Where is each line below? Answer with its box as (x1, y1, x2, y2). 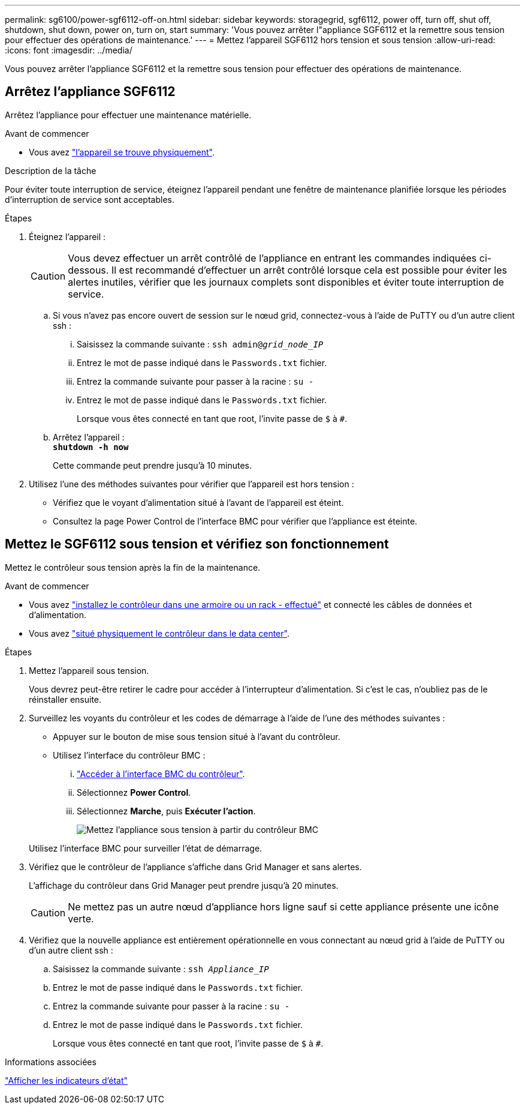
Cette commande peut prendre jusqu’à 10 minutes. (53, 460, 252, 470)
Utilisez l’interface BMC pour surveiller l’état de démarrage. (29, 843, 262, 853)
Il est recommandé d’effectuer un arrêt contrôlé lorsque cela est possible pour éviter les (111, 263, 507, 276)
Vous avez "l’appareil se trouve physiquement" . (29, 146, 215, 157)
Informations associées (5, 1056, 96, 1067)
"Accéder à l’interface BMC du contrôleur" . (77, 768, 245, 779)
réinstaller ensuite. (29, 694, 102, 705)
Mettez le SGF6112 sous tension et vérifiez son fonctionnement (5, 536, 389, 552)
